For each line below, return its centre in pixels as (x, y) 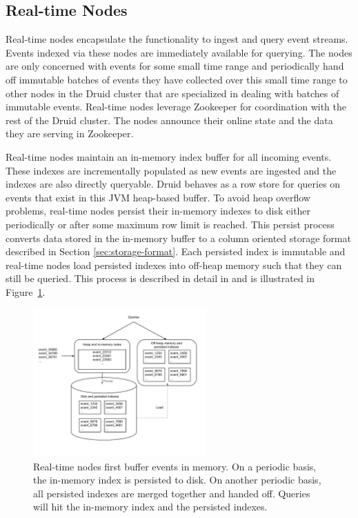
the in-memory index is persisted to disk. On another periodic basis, (177, 480)
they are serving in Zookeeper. (70, 133)
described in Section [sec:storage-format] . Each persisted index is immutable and (176, 251)
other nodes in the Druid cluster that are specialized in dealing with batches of (172, 93)
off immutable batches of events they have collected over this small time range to (177, 79)
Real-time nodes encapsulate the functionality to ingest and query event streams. (177, 39)
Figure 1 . (26, 291)
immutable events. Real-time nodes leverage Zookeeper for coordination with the (176, 107)
